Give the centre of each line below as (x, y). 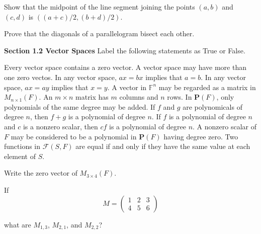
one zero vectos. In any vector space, (60, 77)
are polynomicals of (212, 106)
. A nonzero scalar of (225, 126)
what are (18, 224)
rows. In (180, 97)
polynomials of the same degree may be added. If (80, 106)
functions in (22, 146)
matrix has (92, 97)
